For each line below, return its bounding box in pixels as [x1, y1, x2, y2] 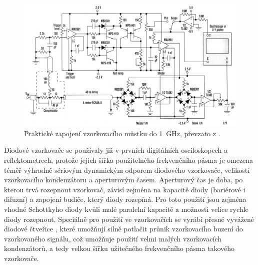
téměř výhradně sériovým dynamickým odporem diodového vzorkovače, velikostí [4, 164, 250, 175]
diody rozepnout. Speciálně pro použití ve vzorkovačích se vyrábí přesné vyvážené [4, 213, 254, 224]
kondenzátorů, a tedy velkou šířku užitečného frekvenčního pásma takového [4, 243, 235, 253]
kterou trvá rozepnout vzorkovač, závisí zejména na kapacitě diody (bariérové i [4, 184, 245, 194]
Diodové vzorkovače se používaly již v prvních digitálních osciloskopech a [4, 145, 227, 155]
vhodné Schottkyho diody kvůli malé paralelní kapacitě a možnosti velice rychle [4, 204, 248, 214]
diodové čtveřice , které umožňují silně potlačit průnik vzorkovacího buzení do [4, 223, 243, 234]
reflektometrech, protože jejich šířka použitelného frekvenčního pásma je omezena [4, 155, 253, 165]
